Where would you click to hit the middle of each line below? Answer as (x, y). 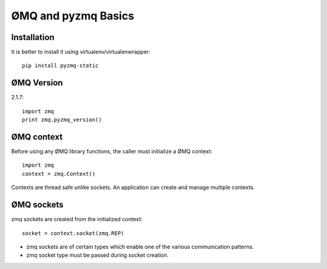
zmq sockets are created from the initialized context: (77, 219)
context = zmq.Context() (59, 174)
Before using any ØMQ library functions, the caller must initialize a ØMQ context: (112, 151)
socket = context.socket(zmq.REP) (73, 233)
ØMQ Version (37, 83)
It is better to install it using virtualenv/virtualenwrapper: (81, 52)
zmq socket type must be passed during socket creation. (97, 255)
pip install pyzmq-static (61, 66)
